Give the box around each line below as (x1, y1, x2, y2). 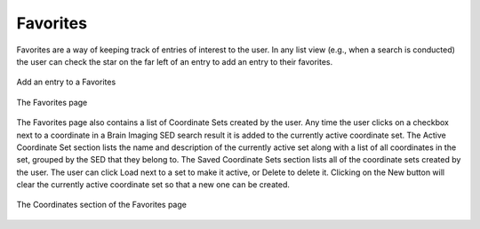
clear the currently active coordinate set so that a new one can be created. (16, 179, 291, 190)
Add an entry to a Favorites (16, 76, 116, 88)
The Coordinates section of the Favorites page (16, 200, 187, 210)
